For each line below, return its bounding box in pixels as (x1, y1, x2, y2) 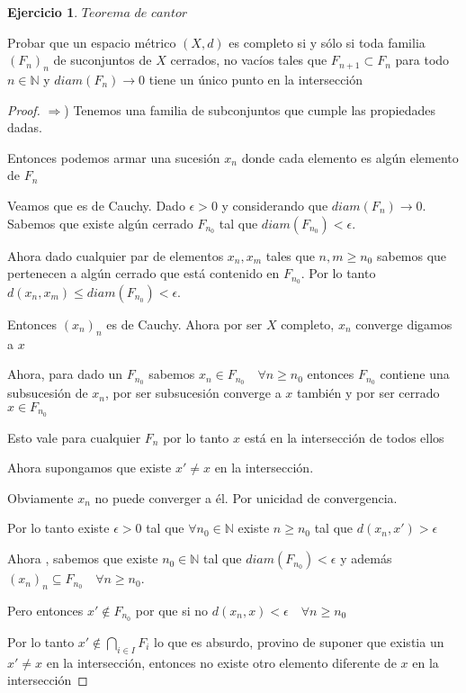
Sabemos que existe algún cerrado (7, 213, 193, 232)
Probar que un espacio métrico (7, 32, 176, 51)
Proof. (7, 100, 40, 119)
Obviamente (7, 488, 74, 507)
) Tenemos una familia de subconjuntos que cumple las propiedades (64, 100, 435, 119)
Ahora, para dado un (7, 364, 123, 383)
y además (340, 549, 392, 568)
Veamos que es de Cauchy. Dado (7, 195, 185, 214)
